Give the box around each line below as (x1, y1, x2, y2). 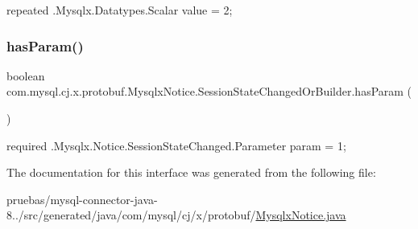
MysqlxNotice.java (255, 207, 346, 223)
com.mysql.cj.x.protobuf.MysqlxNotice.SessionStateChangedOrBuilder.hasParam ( (6, 83, 412, 100)
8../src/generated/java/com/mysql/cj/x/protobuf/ (6, 207, 256, 223)
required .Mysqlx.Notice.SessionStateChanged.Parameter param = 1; (6, 137, 346, 153)
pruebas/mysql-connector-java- (6, 190, 158, 207)
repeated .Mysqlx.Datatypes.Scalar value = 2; (6, 2, 233, 18)
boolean (6, 67, 45, 84)
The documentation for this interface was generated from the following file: (6, 164, 376, 181)
